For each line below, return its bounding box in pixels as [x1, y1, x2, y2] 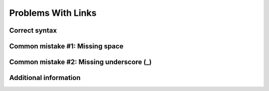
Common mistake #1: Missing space [9, 42, 124, 50]
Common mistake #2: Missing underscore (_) [9, 58, 152, 66]
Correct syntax [9, 26, 57, 35]
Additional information [9, 74, 81, 82]
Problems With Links [9, 7, 97, 18]
